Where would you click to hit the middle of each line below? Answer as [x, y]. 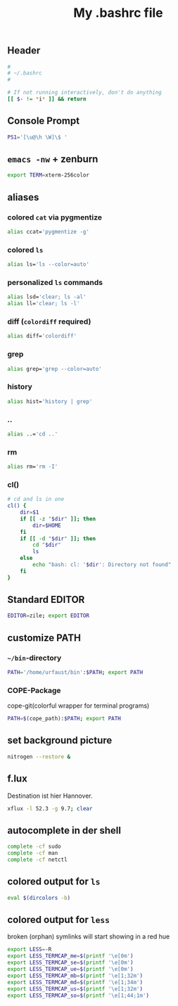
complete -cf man [33, 853]
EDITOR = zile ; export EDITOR [49, 616]
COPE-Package [34, 690]
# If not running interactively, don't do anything [84, 93]
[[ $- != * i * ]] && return [47, 99]
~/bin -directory [34, 658]
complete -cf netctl [38, 860]
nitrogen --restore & [39, 757]
